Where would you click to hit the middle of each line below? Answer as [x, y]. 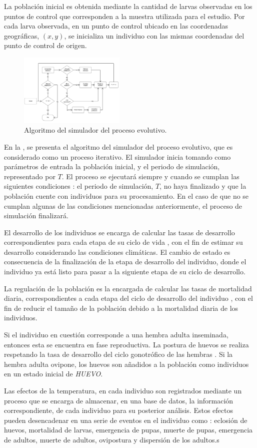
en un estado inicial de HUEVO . [53, 374]
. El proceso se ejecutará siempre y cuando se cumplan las [150, 176]
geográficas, [22, 35]
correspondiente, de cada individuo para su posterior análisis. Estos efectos [118, 410]
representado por [30, 176]
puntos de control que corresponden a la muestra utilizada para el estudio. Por [124, 16]
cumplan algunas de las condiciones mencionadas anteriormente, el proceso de [123, 205]
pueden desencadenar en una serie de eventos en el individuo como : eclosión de [126, 420]
